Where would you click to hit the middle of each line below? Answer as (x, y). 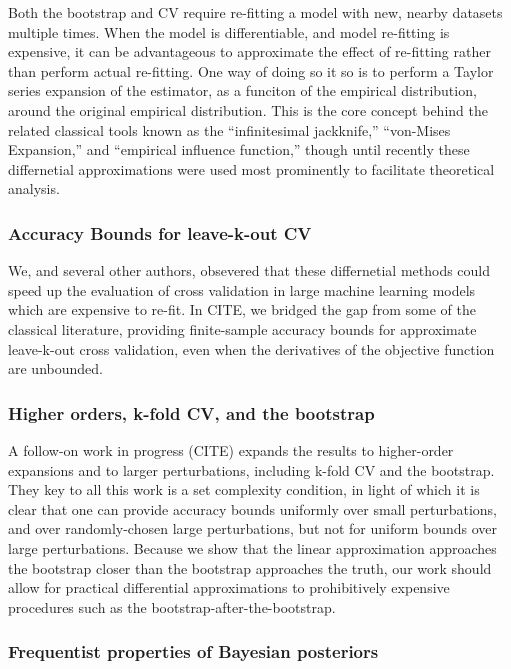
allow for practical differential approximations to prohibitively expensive (229, 587)
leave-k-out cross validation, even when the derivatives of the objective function (251, 348)
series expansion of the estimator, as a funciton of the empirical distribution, (242, 90)
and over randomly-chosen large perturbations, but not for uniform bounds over (253, 528)
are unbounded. (55, 368)
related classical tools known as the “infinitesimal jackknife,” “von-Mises (229, 129)
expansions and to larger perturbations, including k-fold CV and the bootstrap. (251, 469)
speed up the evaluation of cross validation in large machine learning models (242, 289)
